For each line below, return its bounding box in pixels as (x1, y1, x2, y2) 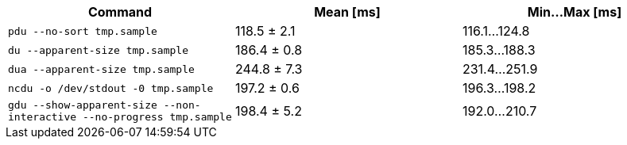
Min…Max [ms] (527, 4, 622, 20)
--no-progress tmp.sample (82, 111, 232, 123)
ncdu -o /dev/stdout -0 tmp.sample (8, 82, 214, 94)
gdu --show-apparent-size (8, 99, 157, 111)
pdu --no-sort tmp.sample (8, 25, 157, 37)
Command (87, 4, 153, 20)
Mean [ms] (314, 4, 381, 20)
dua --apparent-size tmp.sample (8, 63, 195, 75)
